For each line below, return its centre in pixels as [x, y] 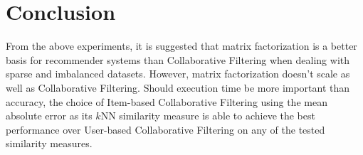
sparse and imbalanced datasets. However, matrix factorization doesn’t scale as [178, 74]
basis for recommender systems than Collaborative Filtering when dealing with [178, 59]
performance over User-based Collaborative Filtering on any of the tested [165, 129]
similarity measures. [49, 143]
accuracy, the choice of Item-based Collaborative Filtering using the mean [167, 101]
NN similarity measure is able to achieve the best [208, 116]
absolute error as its [49, 116]
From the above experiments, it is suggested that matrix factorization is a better [181, 46]
